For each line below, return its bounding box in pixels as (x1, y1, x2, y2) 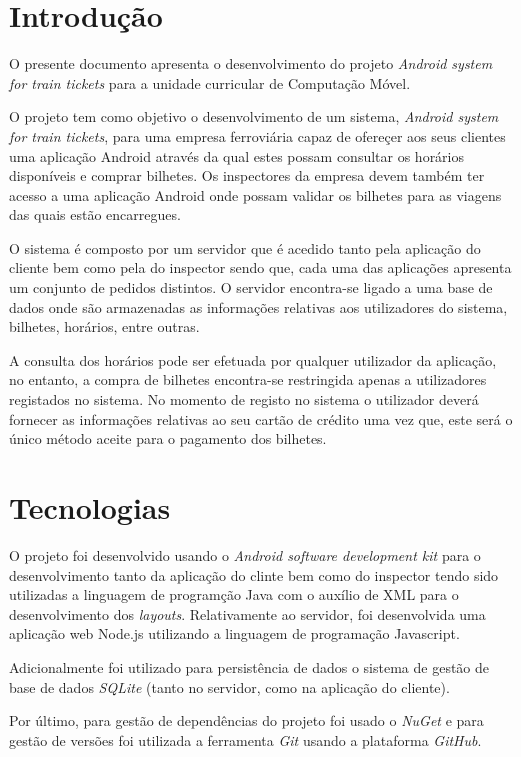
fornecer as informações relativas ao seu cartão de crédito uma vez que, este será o (9, 408, 513, 429)
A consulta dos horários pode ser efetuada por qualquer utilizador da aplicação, (9, 349, 497, 370)
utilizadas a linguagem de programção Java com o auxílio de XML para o (9, 584, 459, 605)
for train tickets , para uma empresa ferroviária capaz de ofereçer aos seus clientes (9, 125, 506, 146)
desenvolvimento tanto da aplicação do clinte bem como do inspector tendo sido (9, 564, 499, 585)
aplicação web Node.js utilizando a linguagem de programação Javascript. (9, 623, 460, 644)
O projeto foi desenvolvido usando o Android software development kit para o (9, 544, 481, 565)
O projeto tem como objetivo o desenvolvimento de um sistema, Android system (9, 106, 499, 127)
